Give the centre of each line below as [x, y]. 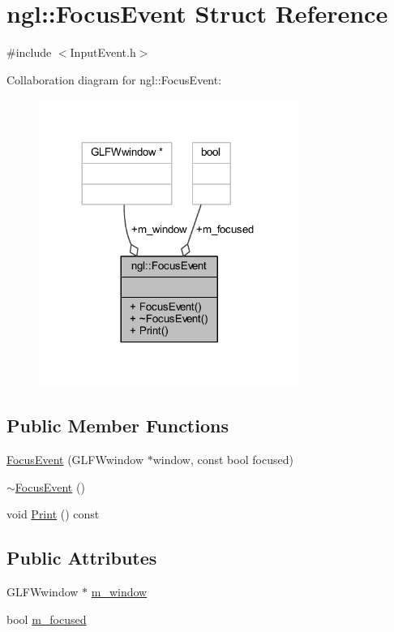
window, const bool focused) [223, 459]
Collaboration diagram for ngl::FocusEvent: [114, 79]
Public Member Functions [118, 426]
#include [29, 52]
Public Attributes [82, 558]
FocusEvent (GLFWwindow [75, 459]
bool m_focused [47, 619]
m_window [119, 591]
